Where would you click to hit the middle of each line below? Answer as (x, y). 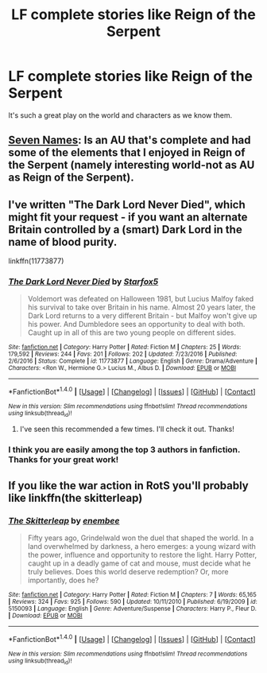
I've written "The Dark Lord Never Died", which (127, 204)
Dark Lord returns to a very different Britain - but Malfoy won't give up (142, 316)
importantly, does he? (63, 580)
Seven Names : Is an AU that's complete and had (130, 140)
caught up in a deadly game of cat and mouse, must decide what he (139, 563)
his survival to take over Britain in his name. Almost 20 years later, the (141, 307)
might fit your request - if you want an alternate (128, 217)
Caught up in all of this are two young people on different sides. (132, 333)
